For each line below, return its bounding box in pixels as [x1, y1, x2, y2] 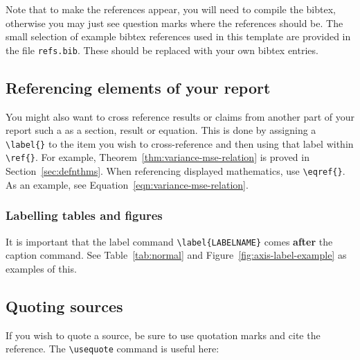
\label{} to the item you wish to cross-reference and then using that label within [6, 136, 354, 151]
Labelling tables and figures [6, 207, 163, 224]
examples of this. [6, 261, 77, 275]
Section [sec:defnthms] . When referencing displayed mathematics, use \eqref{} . [6, 164, 345, 178]
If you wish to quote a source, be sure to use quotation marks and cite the [6, 327, 321, 342]
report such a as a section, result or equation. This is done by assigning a [6, 123, 316, 137]
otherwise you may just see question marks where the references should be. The [6, 15, 343, 30]
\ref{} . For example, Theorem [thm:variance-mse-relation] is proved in [6, 150, 309, 164]
